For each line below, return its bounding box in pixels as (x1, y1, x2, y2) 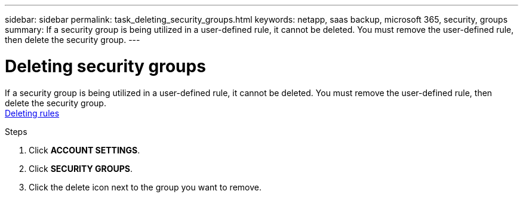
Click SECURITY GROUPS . (29, 163, 133, 174)
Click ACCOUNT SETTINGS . (29, 144, 140, 155)
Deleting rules (5, 107, 60, 118)
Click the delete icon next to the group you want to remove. (29, 181, 261, 192)
